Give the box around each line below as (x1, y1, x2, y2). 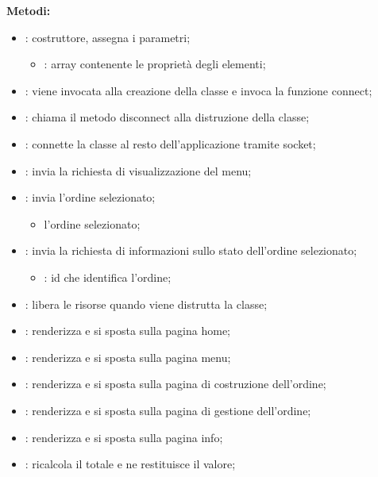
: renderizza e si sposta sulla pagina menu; (25, 348, 231, 365)
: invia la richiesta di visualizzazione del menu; (25, 162, 252, 179)
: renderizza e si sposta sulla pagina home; (25, 322, 230, 339)
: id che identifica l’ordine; (44, 268, 172, 285)
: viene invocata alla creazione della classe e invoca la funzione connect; (25, 82, 372, 98)
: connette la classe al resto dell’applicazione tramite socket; (25, 135, 316, 152)
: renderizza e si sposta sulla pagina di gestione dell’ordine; (25, 402, 311, 418)
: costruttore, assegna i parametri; (25, 29, 191, 45)
